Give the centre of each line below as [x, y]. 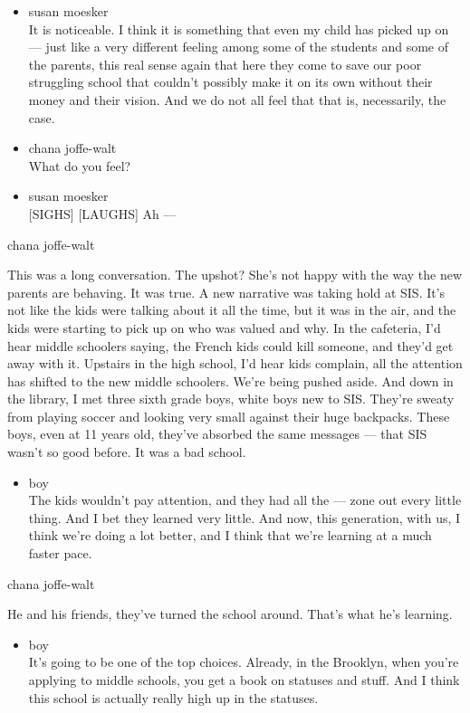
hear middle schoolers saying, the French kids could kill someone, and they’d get [230, 345]
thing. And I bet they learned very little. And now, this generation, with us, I [245, 517]
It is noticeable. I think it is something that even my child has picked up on [239, 29]
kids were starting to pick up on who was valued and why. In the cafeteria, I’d [224, 327]
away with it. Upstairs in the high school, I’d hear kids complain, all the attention [235, 363]
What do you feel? [80, 165]
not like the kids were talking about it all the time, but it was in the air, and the [232, 310]
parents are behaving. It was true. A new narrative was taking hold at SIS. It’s [226, 292]
